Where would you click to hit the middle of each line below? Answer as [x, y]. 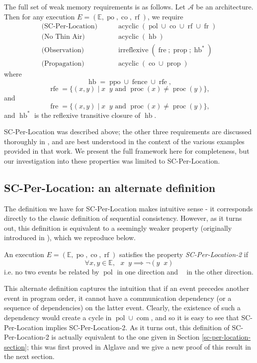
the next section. [29, 356]
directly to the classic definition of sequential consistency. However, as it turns [123, 218]
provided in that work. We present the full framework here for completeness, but [127, 151]
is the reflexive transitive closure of [87, 115]
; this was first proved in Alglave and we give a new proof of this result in [139, 346]
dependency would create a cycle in [58, 318]
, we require [165, 16]
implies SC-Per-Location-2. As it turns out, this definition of [137, 327]
